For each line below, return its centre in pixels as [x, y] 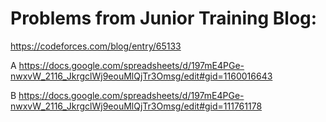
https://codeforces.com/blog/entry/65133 [96, 46]
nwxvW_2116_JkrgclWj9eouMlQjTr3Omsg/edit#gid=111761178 [136, 106]
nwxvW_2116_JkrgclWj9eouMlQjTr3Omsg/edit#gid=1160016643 [141, 76]
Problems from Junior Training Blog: [164, 18]
